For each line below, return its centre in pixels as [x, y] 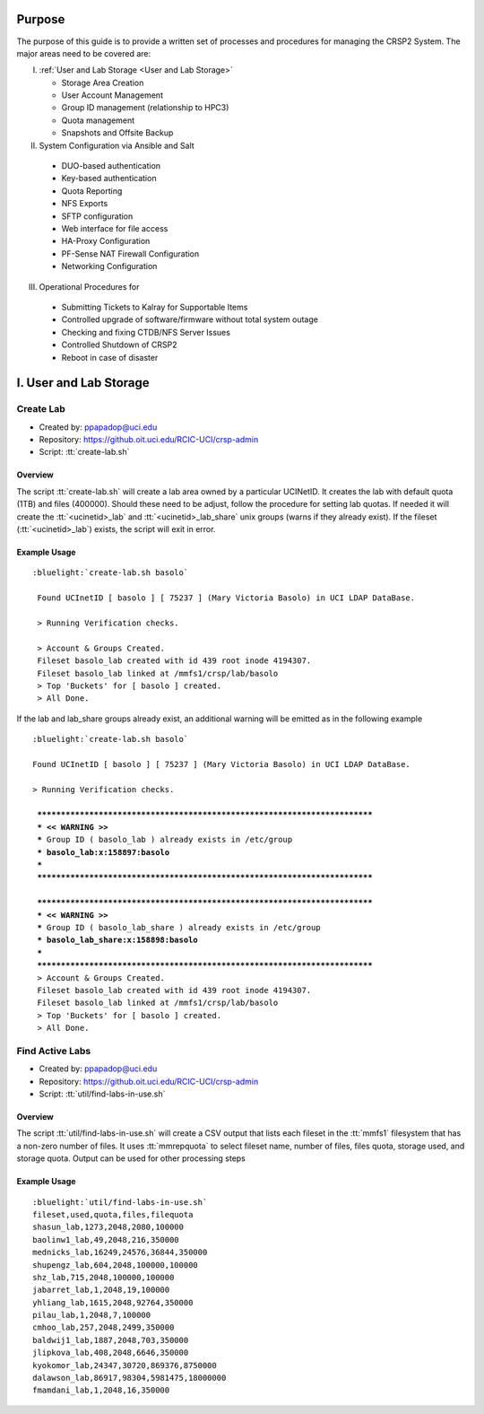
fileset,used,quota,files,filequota [113, 1214]
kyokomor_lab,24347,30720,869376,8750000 [125, 1365]
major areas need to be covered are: [84, 53]
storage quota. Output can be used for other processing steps [131, 1158]
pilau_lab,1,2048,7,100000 [92, 1315]
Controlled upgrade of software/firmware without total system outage [190, 319]
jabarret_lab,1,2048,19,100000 [101, 1290]
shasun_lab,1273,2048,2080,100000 [108, 1227]
